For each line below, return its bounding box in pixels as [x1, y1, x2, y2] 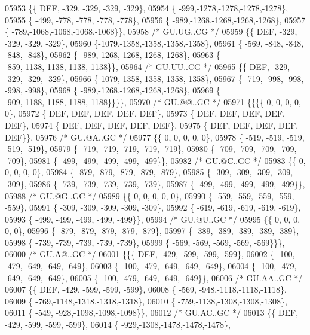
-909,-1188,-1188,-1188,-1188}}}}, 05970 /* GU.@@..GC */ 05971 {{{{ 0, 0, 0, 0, [5, 95, 302, 108]
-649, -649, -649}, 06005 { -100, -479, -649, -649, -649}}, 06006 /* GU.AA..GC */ [5, 271, 303, 284]
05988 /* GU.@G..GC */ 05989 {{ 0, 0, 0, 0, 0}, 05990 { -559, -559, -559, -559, [5, 189, 294, 202]
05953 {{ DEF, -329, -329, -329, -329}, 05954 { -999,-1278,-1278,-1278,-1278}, [5, 2, 288, 14]
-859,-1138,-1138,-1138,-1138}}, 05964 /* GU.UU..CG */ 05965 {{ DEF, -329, [5, 60, 290, 72]
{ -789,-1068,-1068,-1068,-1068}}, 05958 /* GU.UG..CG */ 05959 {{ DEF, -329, [5, 25, 297, 38]
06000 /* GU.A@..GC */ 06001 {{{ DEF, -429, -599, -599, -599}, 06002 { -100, [5, 248, 295, 260]
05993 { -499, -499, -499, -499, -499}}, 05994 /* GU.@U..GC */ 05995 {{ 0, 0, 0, [5, 212, 300, 225]
